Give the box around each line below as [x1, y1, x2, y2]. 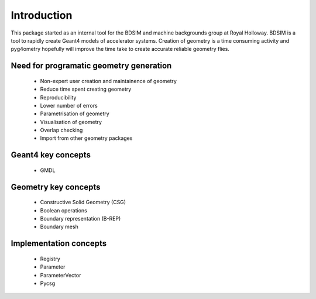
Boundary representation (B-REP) [40, 215, 121, 222]
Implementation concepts [11, 239, 107, 249]
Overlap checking [40, 126, 83, 134]
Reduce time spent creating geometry [40, 85, 132, 93]
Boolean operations [40, 207, 87, 214]
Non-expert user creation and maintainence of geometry [40, 77, 177, 84]
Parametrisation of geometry [40, 110, 109, 117]
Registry [40, 255, 61, 262]
